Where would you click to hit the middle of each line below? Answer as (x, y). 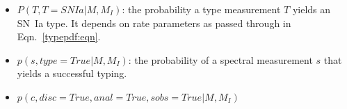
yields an (312, 9)
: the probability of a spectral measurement (220, 59)
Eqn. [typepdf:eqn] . (59, 36)
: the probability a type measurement (201, 9)
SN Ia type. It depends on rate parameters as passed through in (154, 23)
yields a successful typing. (72, 73)
